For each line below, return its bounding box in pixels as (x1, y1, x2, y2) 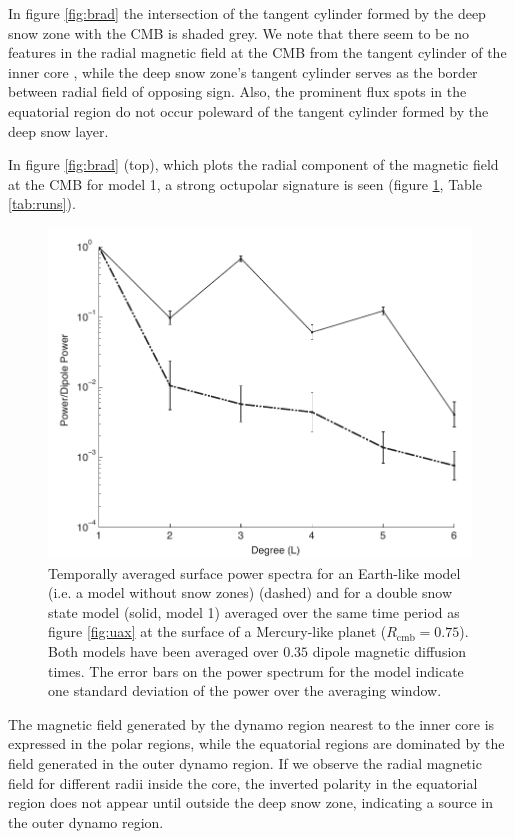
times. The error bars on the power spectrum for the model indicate (48, 660, 464, 681)
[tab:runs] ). (8, 193, 76, 214)
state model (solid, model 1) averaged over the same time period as (48, 601, 460, 622)
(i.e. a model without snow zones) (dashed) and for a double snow (48, 582, 453, 603)
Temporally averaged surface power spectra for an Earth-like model (48, 562, 461, 583)
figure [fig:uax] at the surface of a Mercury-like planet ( (48, 621, 387, 642)
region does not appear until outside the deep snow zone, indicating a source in (8, 792, 493, 813)
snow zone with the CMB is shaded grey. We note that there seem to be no (8, 22, 469, 43)
